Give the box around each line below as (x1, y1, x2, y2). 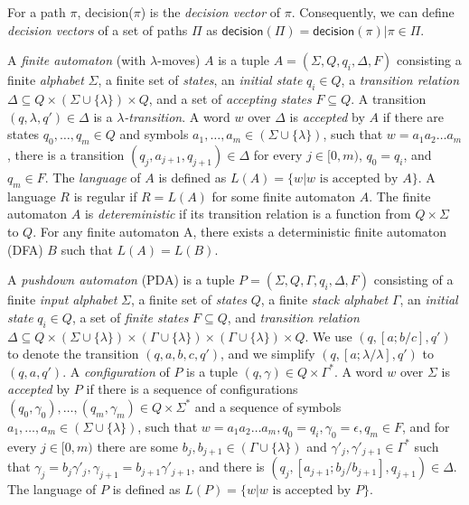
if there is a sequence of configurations (86, 379, 298, 398)
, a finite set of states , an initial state (98, 70, 303, 89)
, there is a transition (7, 145, 125, 164)
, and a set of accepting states (148, 89, 312, 108)
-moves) (157, 51, 201, 70)
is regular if (73, 186, 137, 205)
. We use (305, 326, 352, 345)
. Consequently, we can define (291, 3, 455, 21)
